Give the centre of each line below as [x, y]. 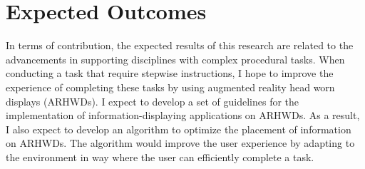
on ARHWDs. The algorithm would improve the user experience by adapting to [180, 143]
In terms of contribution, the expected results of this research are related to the [180, 45]
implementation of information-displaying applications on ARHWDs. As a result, [183, 115]
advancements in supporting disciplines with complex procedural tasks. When [175, 59]
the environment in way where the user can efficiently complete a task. [160, 157]
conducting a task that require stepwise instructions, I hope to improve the [170, 73]
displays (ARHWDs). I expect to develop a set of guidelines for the [153, 101]
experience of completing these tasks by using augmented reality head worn [170, 87]
